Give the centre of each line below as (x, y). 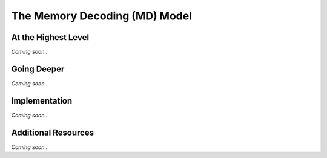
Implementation (42, 101)
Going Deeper (38, 69)
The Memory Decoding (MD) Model (102, 16)
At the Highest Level (50, 37)
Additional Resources (52, 132)
